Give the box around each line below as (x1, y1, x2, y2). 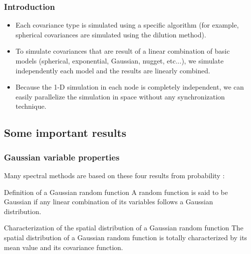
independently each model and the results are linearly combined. (15, 65, 210, 75)
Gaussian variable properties (4, 151, 120, 163)
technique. (15, 101, 47, 111)
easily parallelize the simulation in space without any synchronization (15, 91, 225, 101)
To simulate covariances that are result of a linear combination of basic (15, 46, 230, 56)
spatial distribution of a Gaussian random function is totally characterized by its (4, 232, 247, 242)
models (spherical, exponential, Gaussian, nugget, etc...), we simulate (15, 56, 224, 65)
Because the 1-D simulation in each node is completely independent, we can (15, 82, 244, 92)
